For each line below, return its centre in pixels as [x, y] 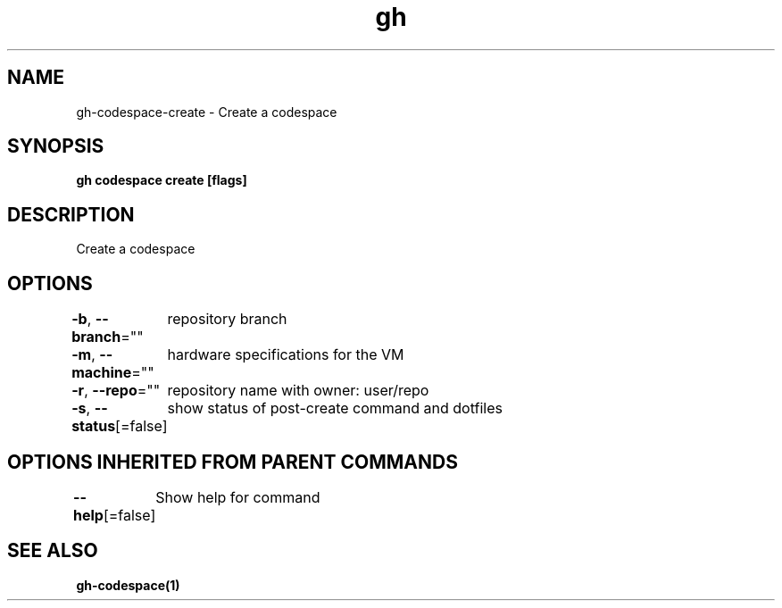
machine [102, 373]
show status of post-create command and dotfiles [335, 408]
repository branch [227, 319]
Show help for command [238, 497]
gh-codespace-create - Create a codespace [207, 112]
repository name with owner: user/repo [298, 391]
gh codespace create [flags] [162, 180]
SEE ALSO [53, 551]
